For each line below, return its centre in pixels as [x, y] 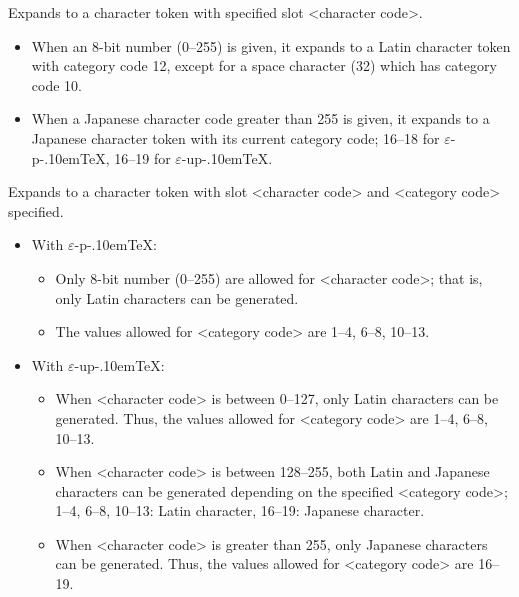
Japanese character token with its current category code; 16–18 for [235, 137]
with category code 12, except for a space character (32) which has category [264, 65]
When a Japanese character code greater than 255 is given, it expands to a [260, 118]
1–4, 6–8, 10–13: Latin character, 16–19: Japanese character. [240, 510]
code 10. [56, 84]
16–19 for [142, 157]
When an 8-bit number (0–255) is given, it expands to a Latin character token [271, 45]
